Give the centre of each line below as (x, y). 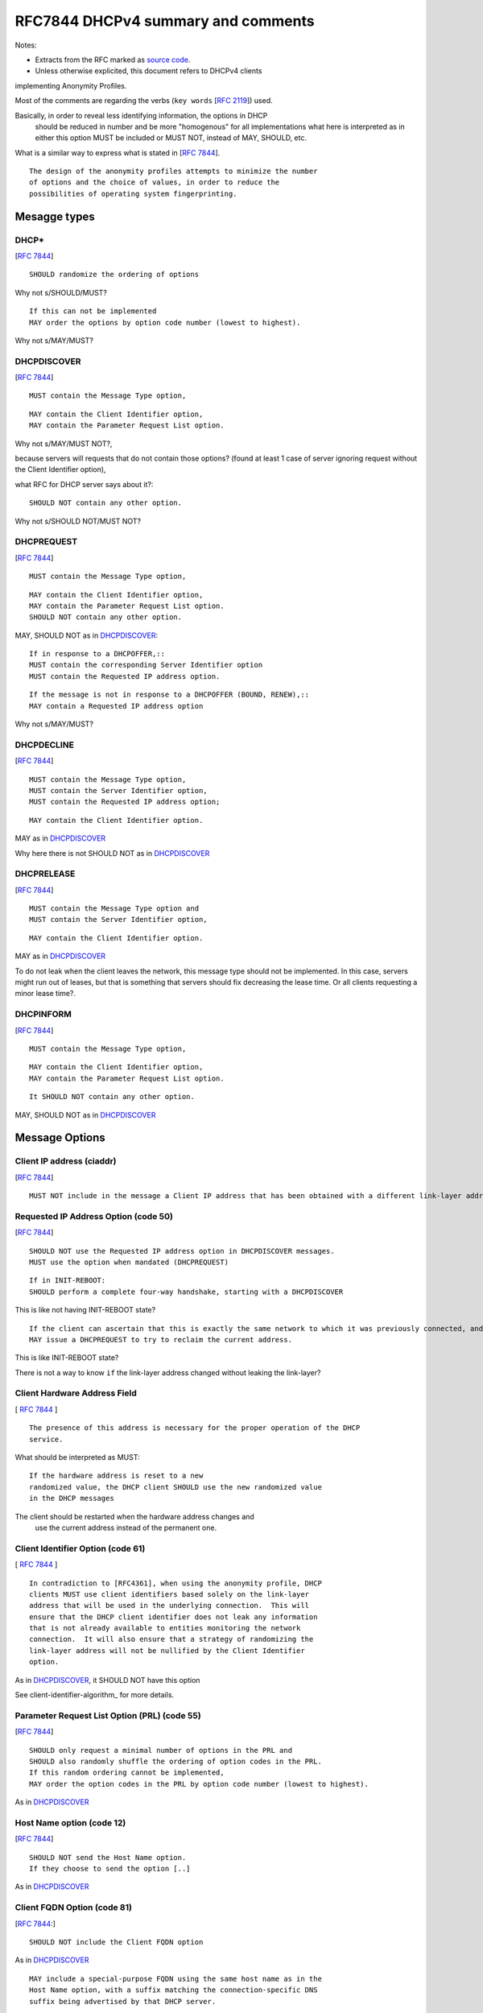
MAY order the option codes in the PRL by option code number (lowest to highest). (199, 1784)
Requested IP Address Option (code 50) (94, 1216)
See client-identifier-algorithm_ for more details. (95, 1695)
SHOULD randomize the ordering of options (114, 275)
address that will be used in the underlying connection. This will (169, 1606)
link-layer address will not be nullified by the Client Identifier (167, 1650)
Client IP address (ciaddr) (66, 1161)
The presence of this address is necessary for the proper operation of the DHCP (195, 1428)
